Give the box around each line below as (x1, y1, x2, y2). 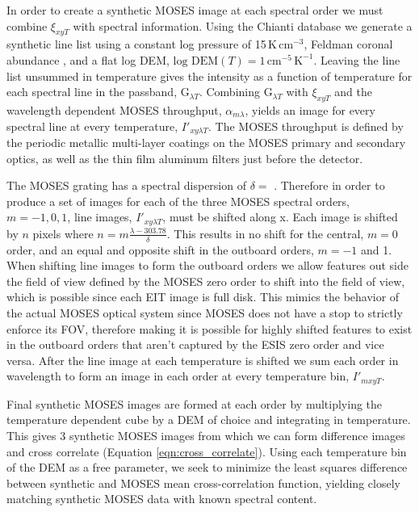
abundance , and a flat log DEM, (6, 51, 170, 68)
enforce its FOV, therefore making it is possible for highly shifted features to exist (6, 320, 413, 337)
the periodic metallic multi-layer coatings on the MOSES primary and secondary (6, 134, 406, 151)
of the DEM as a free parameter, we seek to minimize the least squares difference (6, 459, 408, 476)
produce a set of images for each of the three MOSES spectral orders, (6, 192, 350, 209)
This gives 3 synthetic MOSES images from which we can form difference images (6, 427, 405, 444)
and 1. (361, 241, 392, 258)
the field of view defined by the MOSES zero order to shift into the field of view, (6, 272, 405, 289)
